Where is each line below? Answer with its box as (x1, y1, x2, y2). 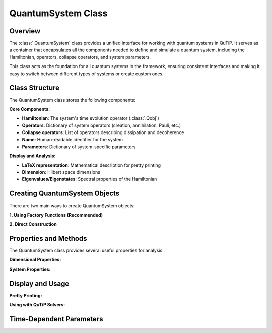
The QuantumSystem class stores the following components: (9, 97, 136, 103)
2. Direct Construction (9, 221, 57, 227)
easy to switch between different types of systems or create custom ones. (9, 71, 164, 77)
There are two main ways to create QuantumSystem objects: (9, 203, 135, 209)
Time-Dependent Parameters (9, 315, 103, 323)
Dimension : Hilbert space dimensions (22, 169, 101, 175)
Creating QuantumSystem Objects (9, 189, 120, 198)
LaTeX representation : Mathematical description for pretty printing (22, 162, 161, 168)
